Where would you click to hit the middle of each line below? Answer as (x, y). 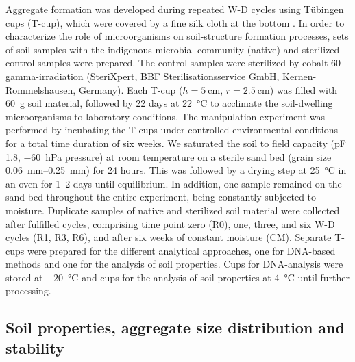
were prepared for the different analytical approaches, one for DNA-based (181, 250)
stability (35, 347)
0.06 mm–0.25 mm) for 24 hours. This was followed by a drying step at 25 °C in (176, 170)
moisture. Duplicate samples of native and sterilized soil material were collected (173, 210)
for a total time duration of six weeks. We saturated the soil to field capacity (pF (176, 143)
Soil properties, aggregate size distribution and (175, 327)
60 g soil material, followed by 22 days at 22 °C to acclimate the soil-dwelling (169, 103)
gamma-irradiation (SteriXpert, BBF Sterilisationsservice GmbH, (143, 76)
